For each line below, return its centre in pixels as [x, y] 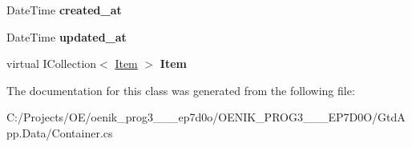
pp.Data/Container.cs [60, 132]
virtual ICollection [52, 64]
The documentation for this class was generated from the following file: [181, 90]
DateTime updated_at [67, 36]
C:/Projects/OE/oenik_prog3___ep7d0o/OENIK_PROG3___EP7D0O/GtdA [206, 117]
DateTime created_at [64, 10]
